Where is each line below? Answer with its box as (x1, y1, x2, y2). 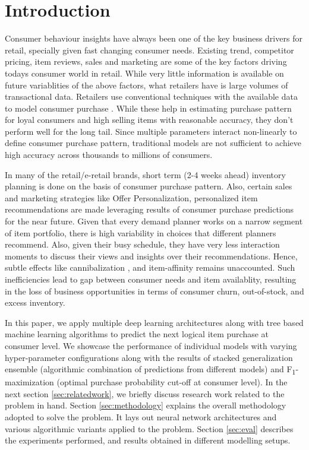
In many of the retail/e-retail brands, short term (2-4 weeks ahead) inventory (5, 168, 286, 180)
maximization (5, 376, 54, 388)
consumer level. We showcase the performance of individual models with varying (5, 339, 297, 351)
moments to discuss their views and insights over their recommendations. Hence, (5, 249, 298, 262)
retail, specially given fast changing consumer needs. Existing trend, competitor (5, 43, 294, 56)
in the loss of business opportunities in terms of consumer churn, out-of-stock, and (5, 284, 304, 297)
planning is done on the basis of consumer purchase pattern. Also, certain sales (5, 180, 292, 192)
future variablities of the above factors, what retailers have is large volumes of (5, 78, 288, 91)
